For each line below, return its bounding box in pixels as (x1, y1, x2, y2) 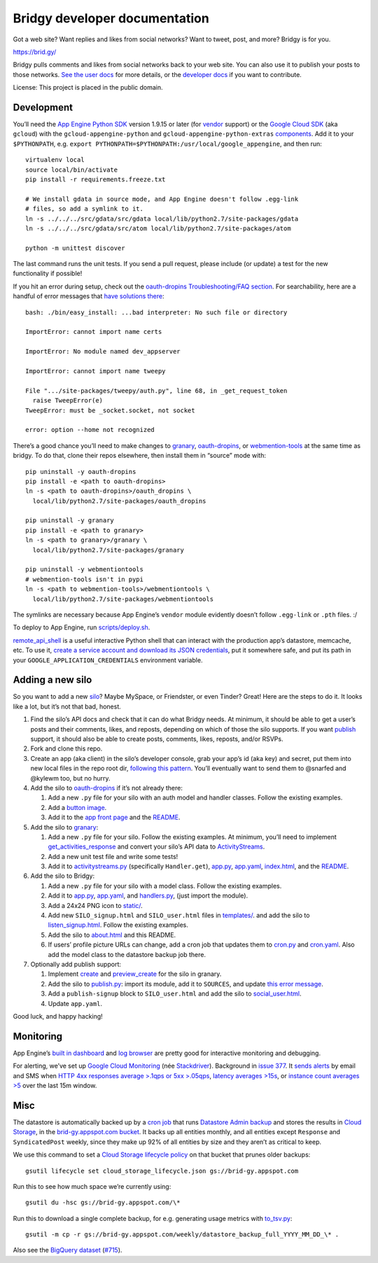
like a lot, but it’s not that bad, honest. (13, 702, 122, 711)
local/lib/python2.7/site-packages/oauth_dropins (32, 497, 206, 505)
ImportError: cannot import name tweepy (25, 368, 166, 375)
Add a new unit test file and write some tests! (48, 852, 178, 860)
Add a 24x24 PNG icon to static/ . (48, 901, 143, 909)
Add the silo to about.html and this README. (48, 930, 176, 939)
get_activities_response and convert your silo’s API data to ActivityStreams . (48, 842, 265, 851)
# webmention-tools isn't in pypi (25, 575, 143, 583)
